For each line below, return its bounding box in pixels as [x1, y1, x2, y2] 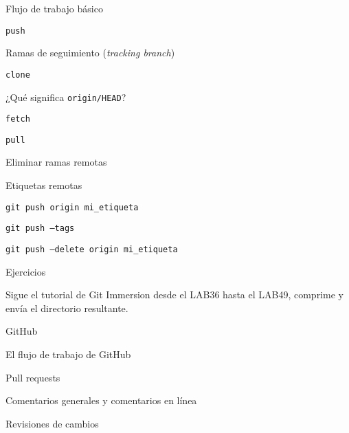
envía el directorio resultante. [5, 300, 128, 315]
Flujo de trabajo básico [5, 1, 103, 15]
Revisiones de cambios [5, 416, 99, 430]
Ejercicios [5, 264, 46, 278]
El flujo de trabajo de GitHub [5, 347, 131, 361]
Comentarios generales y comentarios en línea [5, 393, 197, 408]
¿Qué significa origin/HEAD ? [5, 89, 126, 104]
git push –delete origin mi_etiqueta [5, 244, 178, 254]
